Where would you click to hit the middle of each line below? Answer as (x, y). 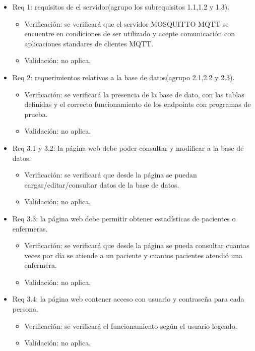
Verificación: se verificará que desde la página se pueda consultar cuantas (137, 245)
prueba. (36, 114)
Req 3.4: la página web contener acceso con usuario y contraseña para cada (128, 299)
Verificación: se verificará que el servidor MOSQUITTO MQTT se (126, 23)
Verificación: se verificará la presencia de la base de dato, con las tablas (134, 94)
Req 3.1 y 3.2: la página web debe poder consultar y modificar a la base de (128, 148)
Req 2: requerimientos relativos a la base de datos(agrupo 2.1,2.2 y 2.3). (123, 77)
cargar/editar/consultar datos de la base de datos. (102, 184)
